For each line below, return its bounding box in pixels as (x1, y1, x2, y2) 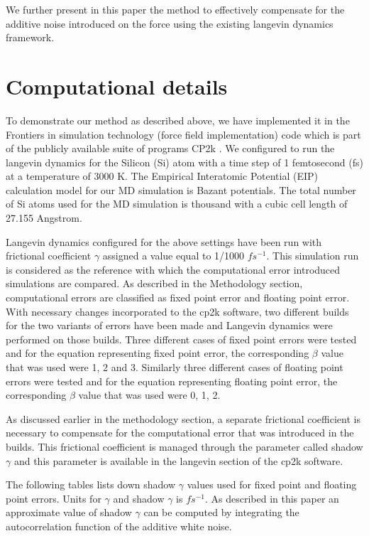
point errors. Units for (6, 491, 101, 505)
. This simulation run (266, 248, 359, 263)
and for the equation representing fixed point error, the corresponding (6, 345, 309, 360)
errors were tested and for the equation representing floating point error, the (6, 373, 338, 388)
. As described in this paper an (204, 491, 339, 505)
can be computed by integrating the (143, 505, 299, 520)
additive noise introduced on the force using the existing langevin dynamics (6, 16, 334, 31)
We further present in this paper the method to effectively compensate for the (6, 2, 345, 16)
